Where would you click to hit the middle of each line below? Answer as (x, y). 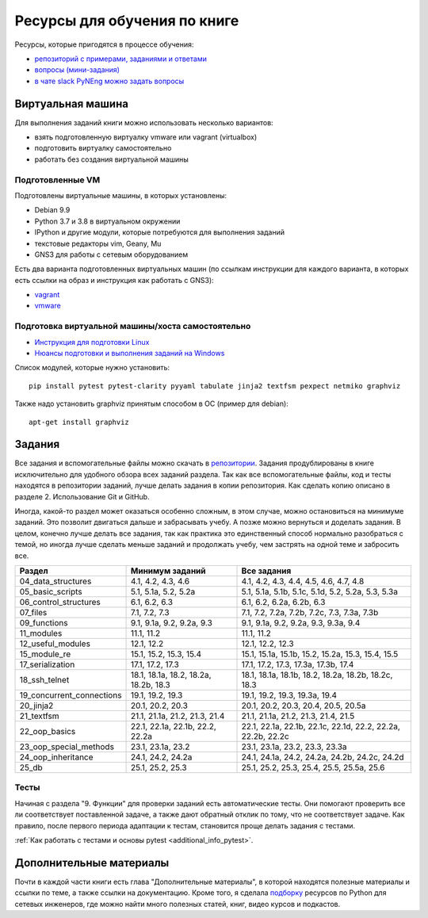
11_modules (41, 633)
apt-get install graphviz (79, 422)
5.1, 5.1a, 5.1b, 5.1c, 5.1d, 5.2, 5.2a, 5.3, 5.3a (319, 591)
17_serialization (47, 664)
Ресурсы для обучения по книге (127, 21)
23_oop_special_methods (67, 747)
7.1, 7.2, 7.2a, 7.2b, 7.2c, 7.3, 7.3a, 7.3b (310, 612)
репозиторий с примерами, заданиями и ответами (121, 59)
